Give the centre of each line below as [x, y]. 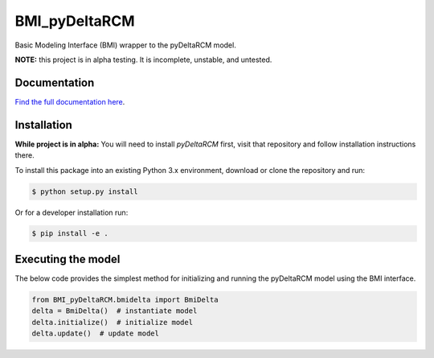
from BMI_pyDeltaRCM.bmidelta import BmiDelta [125, 299]
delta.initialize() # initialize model [112, 322]
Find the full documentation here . [70, 101]
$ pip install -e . [70, 234]
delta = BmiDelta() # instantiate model [115, 311]
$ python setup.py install [85, 191]
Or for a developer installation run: [72, 212]
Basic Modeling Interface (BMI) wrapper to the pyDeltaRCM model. [125, 45]
